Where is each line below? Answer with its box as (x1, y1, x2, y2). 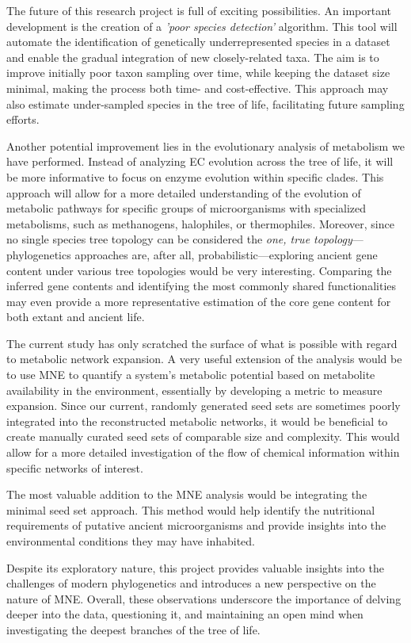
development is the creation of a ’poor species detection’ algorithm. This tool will (6, 17, 398, 34)
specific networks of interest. (6, 459, 143, 476)
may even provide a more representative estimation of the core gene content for (6, 293, 391, 309)
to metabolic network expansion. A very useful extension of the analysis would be (6, 350, 402, 367)
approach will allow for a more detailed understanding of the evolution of (6, 184, 361, 201)
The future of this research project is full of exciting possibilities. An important (6, 2, 392, 18)
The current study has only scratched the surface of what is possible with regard (6, 335, 398, 351)
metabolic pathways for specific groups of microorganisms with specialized (6, 200, 367, 216)
